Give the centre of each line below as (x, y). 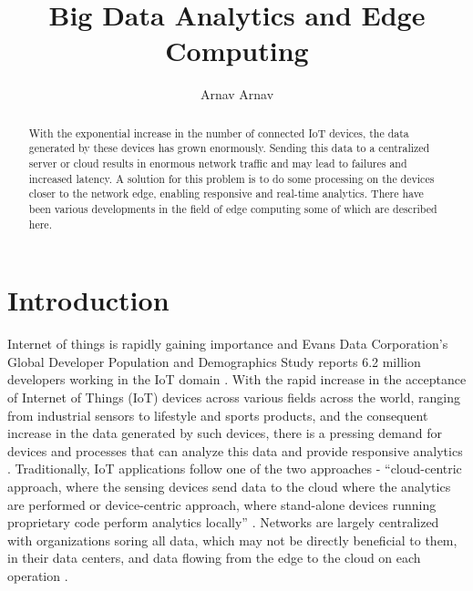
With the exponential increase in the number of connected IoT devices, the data (219, 132)
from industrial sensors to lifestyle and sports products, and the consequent (218, 415)
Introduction (88, 300)
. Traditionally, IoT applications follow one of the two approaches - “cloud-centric (235, 469)
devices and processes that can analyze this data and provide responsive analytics (235, 450)
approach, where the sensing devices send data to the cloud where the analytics (229, 486)
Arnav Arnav (237, 94)
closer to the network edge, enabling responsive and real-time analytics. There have (226, 194)
